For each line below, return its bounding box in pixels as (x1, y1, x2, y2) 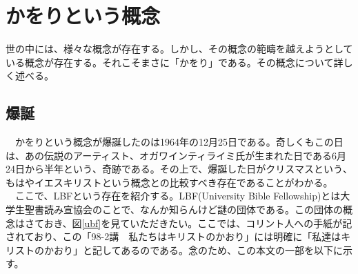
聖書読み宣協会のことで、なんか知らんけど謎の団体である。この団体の (24, 202, 343, 217)
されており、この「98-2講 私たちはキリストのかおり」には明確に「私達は (6, 229, 341, 244)
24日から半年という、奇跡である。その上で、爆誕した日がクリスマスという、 (6, 162, 352, 176)
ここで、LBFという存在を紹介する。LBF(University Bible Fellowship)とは (14, 188, 341, 203)
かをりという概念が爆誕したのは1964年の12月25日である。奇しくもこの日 (14, 135, 344, 149)
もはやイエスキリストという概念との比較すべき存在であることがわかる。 (6, 175, 333, 189)
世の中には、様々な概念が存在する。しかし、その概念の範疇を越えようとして (6, 41, 353, 56)
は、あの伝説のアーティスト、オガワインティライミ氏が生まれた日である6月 (6, 148, 347, 162)
